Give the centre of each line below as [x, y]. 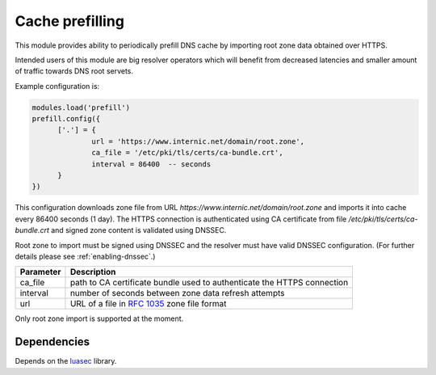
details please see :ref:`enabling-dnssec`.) [85, 256]
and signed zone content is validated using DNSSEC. [139, 230]
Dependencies [52, 342]
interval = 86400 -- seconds [151, 164]
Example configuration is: [57, 86]
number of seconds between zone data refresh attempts [177, 293]
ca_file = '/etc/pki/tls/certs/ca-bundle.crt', [187, 153]
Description [93, 272]
